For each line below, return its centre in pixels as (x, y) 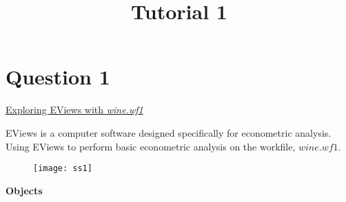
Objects (24, 190)
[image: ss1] (63, 169)
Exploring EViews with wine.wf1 (74, 110)
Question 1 (58, 77)
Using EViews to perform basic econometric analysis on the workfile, (151, 146)
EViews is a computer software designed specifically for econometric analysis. (169, 132)
